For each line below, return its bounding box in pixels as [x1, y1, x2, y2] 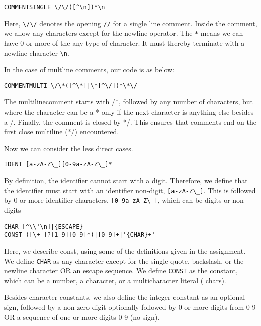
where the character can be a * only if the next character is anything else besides [4, 106, 254, 117]
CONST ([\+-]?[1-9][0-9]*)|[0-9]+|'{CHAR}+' [4, 231, 155, 239]
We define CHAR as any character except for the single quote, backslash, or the [4, 255, 244, 266]
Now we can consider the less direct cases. [4, 143, 133, 153]
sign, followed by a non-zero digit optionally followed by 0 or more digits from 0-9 [4, 302, 256, 312]
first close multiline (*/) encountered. [4, 126, 119, 137]
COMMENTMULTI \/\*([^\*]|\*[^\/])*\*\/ [4, 82, 137, 89]
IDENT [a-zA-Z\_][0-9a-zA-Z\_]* [4, 161, 112, 168]
